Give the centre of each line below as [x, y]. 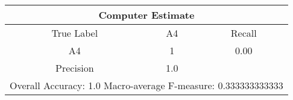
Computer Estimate [146, 15]
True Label [75, 33]
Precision [75, 68]
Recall [244, 33]
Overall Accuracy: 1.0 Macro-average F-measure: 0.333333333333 [146, 85]
